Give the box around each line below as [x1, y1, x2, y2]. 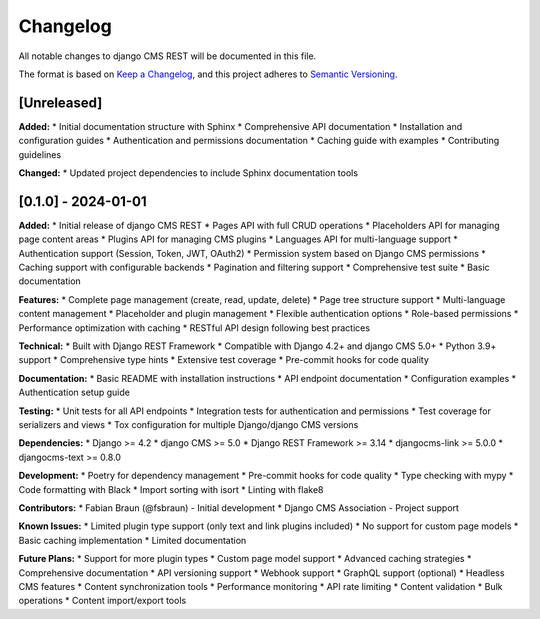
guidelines [18, 148, 62, 160]
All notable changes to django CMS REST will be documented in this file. [18, 50, 317, 62]
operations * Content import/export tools [18, 595, 187, 607]
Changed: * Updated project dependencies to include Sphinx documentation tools [18, 167, 359, 179]
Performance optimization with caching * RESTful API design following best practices [18, 321, 370, 334]
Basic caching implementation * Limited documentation [18, 534, 247, 546]
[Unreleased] [18, 94, 103, 111]
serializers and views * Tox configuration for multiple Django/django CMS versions [18, 419, 359, 430]
